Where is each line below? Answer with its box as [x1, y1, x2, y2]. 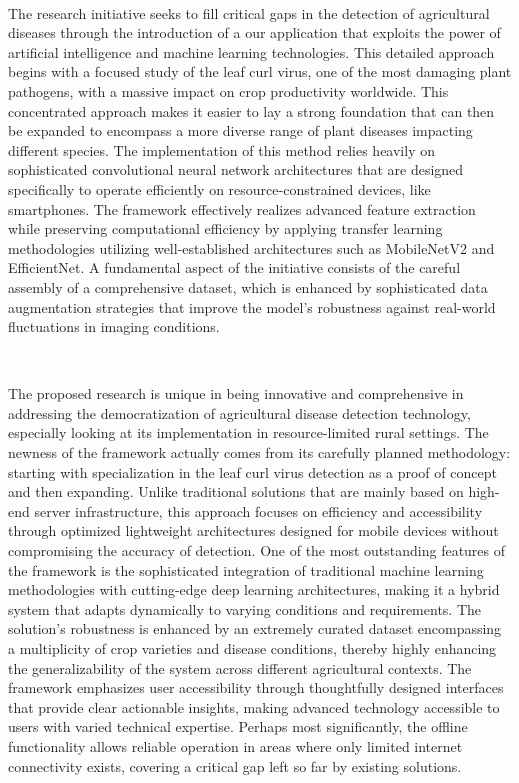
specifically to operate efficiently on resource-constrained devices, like [8, 178, 431, 199]
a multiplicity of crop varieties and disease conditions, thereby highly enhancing [8, 638, 497, 658]
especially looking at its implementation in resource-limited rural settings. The [8, 422, 489, 443]
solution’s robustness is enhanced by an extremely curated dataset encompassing [8, 618, 502, 639]
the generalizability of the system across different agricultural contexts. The [8, 657, 472, 678]
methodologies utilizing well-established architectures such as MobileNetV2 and [8, 237, 495, 258]
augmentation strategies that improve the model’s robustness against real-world [8, 296, 496, 317]
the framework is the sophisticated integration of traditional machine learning [8, 559, 484, 580]
